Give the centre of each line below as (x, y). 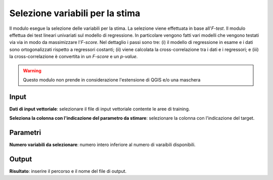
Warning (32, 70)
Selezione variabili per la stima (75, 13)
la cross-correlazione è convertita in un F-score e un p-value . (74, 57)
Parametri (25, 132)
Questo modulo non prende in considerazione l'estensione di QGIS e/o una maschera (112, 80)
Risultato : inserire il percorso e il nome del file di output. (68, 171)
